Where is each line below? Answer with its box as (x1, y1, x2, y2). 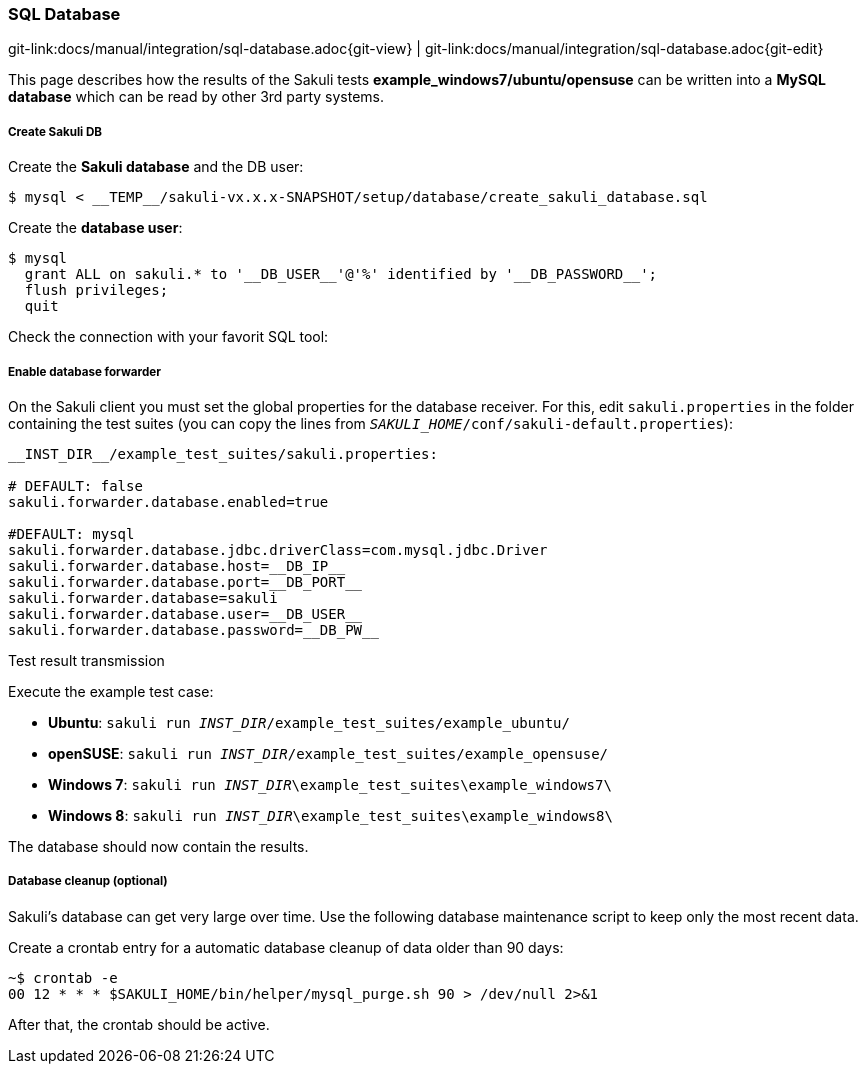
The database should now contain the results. (8, 837, 309, 855)
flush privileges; (24, 282, 169, 299)
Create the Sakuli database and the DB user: (8, 158, 304, 176)
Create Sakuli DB (8, 124, 103, 139)
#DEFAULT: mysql (8, 525, 135, 542)
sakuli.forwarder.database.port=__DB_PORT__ (8, 573, 363, 590)
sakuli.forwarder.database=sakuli (8, 589, 278, 606)
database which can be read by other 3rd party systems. (8, 88, 384, 106)
